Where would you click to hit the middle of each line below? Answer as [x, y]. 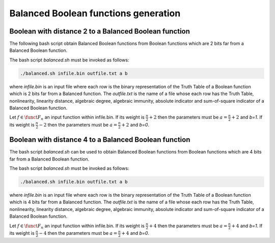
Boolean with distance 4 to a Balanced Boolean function [100, 140]
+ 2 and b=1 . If [247, 117]
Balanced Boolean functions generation [95, 13]
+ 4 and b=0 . [135, 233]
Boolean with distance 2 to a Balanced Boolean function [100, 31]
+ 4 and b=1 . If [247, 226]
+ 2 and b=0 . [135, 125]
